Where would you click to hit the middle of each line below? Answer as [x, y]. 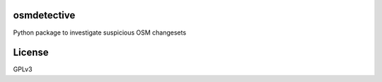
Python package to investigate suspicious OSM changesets [100, 33]
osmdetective [44, 15]
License [31, 53]
